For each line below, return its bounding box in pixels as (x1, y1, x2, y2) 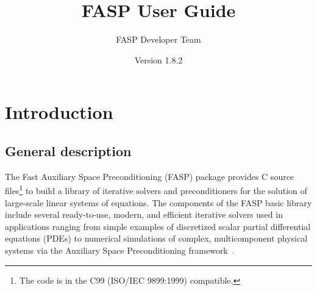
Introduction (5, 99, 113, 124)
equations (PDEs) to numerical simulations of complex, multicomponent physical (5, 232, 308, 245)
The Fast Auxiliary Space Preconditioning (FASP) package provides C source (5, 170, 294, 182)
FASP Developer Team (116, 33, 201, 46)
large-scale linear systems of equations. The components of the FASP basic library (5, 196, 312, 209)
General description (5, 141, 132, 160)
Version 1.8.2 (134, 53, 183, 66)
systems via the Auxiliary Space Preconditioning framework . (5, 243, 235, 256)
